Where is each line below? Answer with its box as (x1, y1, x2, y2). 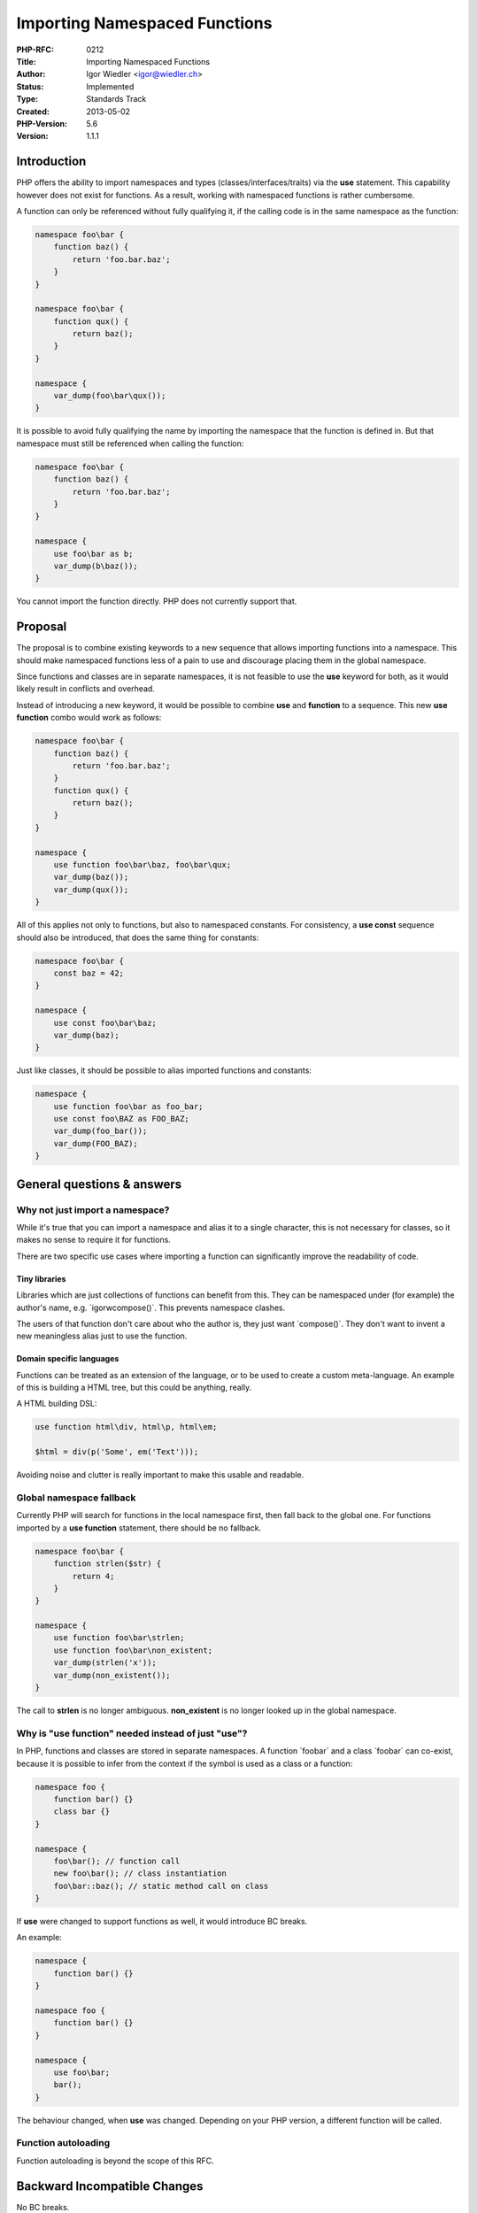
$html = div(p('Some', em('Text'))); (35, 1447, 199, 1457)
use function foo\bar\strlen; (53, 1633, 185, 1643)
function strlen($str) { (53, 1559, 162, 1569)
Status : (16, 81, 44, 92)
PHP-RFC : (16, 44, 55, 55)
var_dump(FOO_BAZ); (53, 1138, 139, 1148)
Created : (16, 106, 50, 117)
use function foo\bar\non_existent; (53, 1645, 212, 1655)
